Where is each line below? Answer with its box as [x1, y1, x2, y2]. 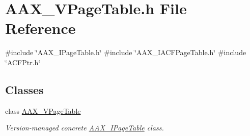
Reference [5, 18, 76, 38]
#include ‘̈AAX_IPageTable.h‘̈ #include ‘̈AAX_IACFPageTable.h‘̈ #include [5, 47, 246, 58]
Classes [5, 81, 44, 97]
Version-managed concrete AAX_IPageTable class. [5, 122, 164, 133]
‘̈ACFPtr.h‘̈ [5, 57, 41, 67]
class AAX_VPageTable [5, 105, 81, 116]
